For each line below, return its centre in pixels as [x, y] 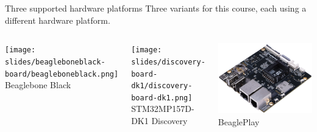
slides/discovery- [168, 62]
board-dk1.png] [162, 98]
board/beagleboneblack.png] [62, 74]
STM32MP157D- [163, 109]
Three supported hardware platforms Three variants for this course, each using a [156, 8]
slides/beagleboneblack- [55, 62]
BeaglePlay [239, 121]
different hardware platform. [58, 20]
